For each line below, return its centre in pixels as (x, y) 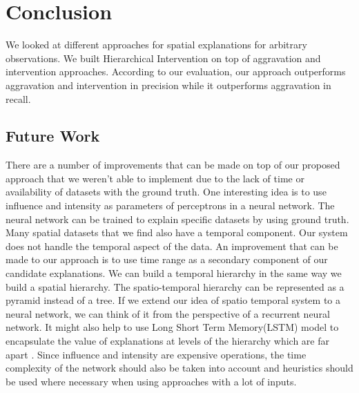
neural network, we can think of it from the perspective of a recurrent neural (168, 313)
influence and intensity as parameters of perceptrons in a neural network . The (170, 205)
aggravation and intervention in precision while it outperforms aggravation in (168, 85)
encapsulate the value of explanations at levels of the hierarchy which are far (167, 341)
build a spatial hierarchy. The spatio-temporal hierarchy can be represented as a (175, 286)
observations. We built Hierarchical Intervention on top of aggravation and (163, 58)
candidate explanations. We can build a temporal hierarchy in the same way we (174, 273)
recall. (18, 98)
